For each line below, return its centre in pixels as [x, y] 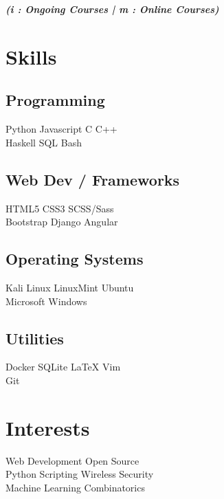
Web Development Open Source [72, 460]
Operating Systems [75, 259]
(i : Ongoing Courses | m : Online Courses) [112, 9]
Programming [55, 100]
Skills [31, 56]
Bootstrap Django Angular [62, 222]
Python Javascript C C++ [61, 129]
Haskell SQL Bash [44, 142]
